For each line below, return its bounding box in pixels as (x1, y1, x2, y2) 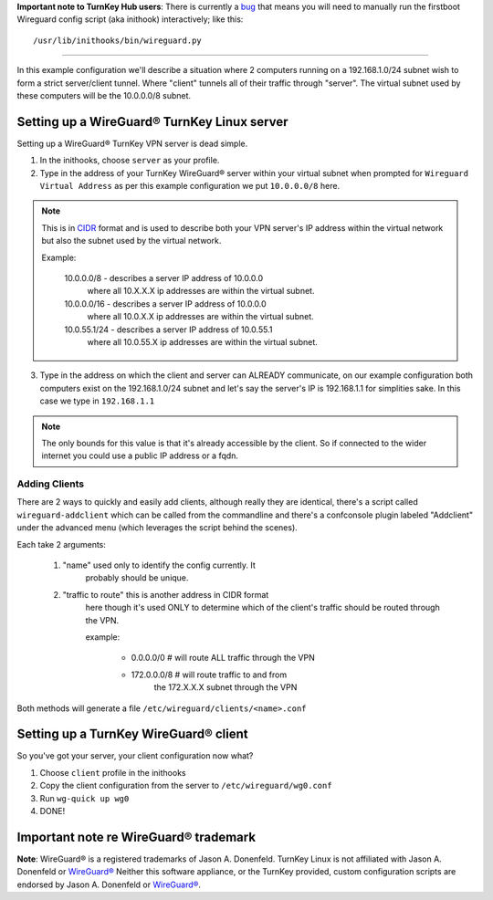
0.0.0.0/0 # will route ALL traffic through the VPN (131, 653, 315, 664)
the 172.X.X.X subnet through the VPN (153, 682, 298, 693)
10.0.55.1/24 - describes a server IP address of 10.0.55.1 (64, 324, 273, 335)
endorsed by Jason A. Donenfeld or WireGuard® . (16, 879, 201, 890)
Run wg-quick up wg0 (39, 792, 130, 803)
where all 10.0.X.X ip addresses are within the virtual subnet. (87, 311, 314, 322)
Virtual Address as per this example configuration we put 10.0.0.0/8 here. (39, 181, 341, 192)
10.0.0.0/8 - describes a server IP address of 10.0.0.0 (64, 272, 264, 283)
